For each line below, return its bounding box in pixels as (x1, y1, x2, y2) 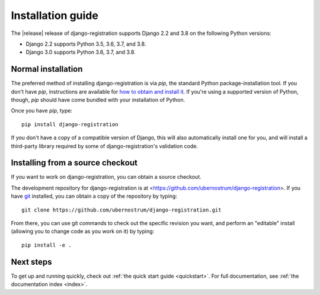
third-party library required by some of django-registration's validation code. (11, 142, 199, 149)
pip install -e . (21, 242, 72, 248)
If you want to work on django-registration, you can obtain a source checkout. (11, 174, 201, 181)
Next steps (11, 256, 52, 267)
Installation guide (11, 9, 99, 22)
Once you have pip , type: (11, 107, 72, 114)
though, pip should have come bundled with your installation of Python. (11, 97, 185, 104)
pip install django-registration (21, 121, 119, 127)
